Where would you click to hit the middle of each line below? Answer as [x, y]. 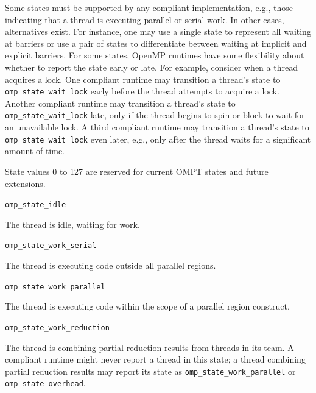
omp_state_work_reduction [57, 327]
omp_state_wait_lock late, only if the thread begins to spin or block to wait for [155, 115]
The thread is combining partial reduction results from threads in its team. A [149, 347]
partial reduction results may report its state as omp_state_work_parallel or [150, 371]
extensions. [25, 183]
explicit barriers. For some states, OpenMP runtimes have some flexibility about [155, 55]
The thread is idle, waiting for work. [72, 224]
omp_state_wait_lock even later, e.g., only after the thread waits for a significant [158, 139]
